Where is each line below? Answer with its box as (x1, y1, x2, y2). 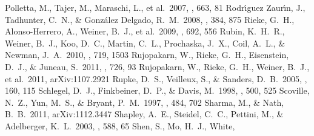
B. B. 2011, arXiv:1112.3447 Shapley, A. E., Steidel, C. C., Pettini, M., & (5, 108, 284, 120)
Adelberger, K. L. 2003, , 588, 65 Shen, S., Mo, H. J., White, (5, 119, 235, 132)
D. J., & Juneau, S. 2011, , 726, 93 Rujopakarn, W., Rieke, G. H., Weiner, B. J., (5, 60, 310, 73)
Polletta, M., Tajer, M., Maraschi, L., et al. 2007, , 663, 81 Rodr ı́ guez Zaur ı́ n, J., (5, 1, 306, 13)
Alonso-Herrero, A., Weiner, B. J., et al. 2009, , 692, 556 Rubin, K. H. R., (5, 25, 285, 37)
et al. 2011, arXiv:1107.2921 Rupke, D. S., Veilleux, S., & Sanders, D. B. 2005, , (5, 72, 307, 85)
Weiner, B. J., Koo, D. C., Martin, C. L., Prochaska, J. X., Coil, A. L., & (5, 36, 286, 49)
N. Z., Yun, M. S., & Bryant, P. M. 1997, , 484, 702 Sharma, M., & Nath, (5, 96, 284, 108)
